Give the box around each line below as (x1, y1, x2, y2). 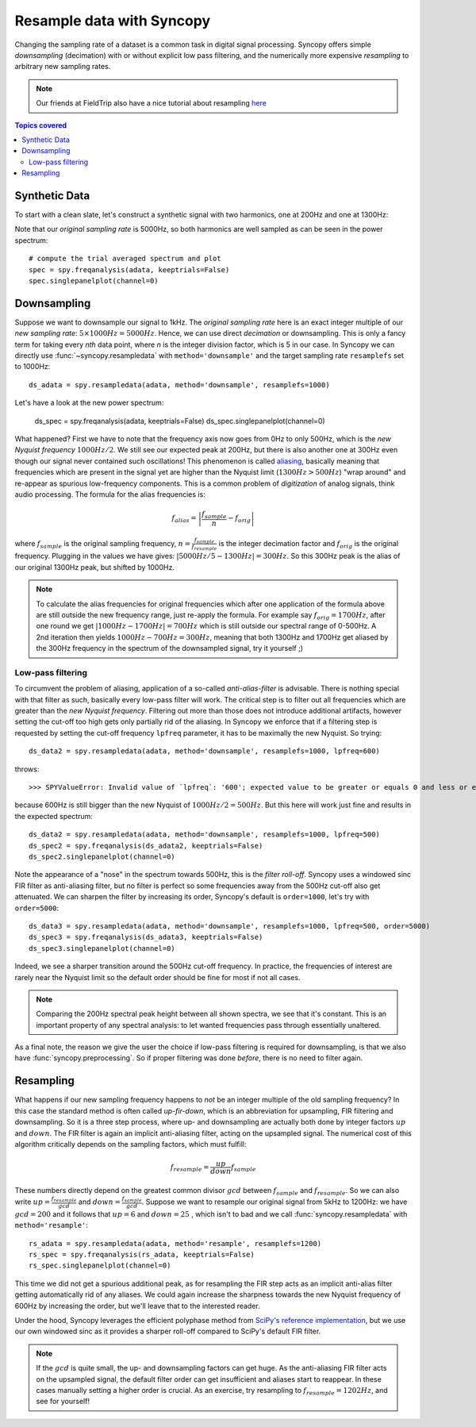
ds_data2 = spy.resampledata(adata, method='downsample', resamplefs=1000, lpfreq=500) (29, 830, 381, 839)
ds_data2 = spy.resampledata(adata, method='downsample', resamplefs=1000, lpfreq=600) (29, 747, 381, 756)
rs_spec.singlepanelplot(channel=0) (29, 1261, 171, 1270)
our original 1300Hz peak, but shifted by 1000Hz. (14, 562, 175, 571)
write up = (14, 1197, 51, 1206)
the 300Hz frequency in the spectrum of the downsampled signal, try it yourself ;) (36, 644, 304, 653)
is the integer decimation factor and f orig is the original (218, 538, 399, 550)
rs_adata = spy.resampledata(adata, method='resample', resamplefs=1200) (29, 1239, 322, 1248)
